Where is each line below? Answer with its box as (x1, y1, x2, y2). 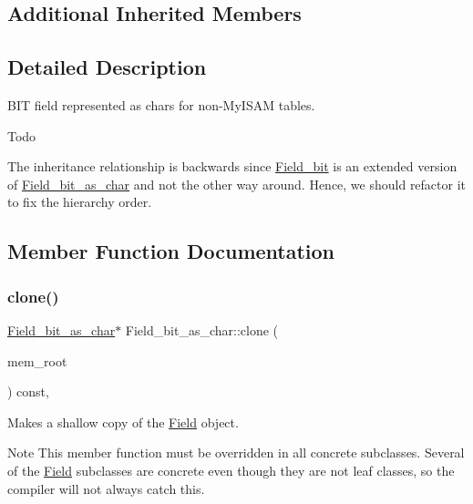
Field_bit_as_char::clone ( (125, 320, 278, 339)
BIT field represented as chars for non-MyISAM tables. (7, 95, 315, 114)
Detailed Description (7, 53, 207, 81)
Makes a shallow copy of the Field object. (7, 412, 239, 431)
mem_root (7, 351, 67, 370)
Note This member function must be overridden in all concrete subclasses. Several (7, 443, 465, 462)
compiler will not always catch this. (7, 478, 205, 498)
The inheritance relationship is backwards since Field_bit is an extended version (7, 157, 458, 176)
